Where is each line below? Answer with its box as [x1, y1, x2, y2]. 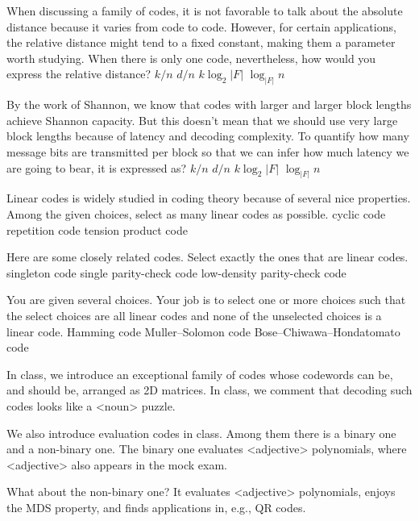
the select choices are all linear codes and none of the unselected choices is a [6, 307, 382, 324]
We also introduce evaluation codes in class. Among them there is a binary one [6, 424, 396, 441]
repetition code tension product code [6, 221, 188, 238]
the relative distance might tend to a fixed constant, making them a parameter [6, 34, 396, 51]
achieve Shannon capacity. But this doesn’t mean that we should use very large [6, 111, 398, 128]
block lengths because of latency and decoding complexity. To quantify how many [6, 127, 409, 144]
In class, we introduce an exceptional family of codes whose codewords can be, [6, 365, 393, 382]
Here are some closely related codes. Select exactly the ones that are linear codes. [6, 248, 409, 265]
